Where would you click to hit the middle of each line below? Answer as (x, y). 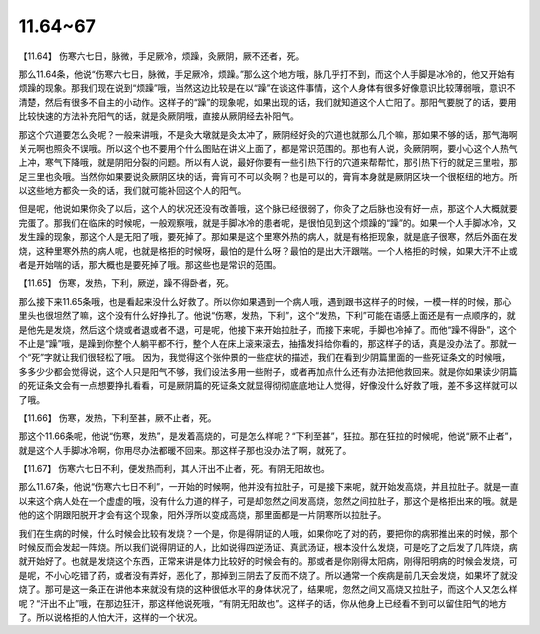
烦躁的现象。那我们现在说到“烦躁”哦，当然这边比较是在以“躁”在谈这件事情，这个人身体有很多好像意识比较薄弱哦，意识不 (267, 88)
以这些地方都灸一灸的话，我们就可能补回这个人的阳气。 (132, 191)
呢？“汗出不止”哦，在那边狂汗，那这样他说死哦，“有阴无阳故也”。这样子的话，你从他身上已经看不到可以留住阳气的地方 (262, 603)
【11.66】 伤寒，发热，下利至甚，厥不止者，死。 (117, 417)
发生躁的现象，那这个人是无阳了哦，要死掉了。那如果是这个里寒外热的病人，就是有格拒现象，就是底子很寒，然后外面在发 (268, 237)
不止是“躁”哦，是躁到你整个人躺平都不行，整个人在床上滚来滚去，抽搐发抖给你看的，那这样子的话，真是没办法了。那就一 (267, 343)
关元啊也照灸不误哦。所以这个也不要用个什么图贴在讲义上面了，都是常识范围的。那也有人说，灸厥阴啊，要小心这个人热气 (268, 148)
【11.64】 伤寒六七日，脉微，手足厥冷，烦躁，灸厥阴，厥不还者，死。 (161, 56)
